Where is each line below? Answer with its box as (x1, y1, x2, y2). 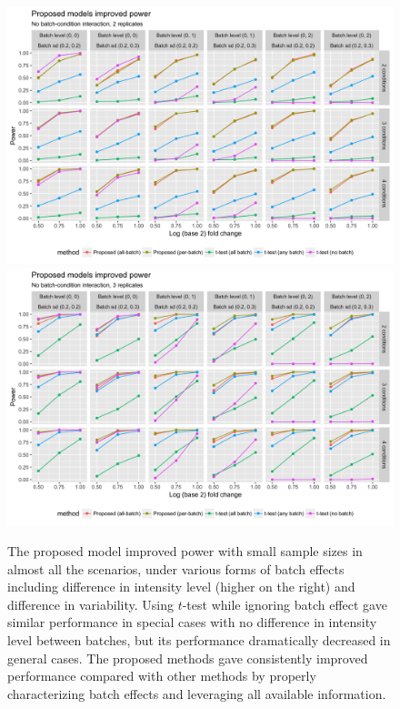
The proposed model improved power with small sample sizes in (7, 541, 363, 560)
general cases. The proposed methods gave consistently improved (7, 648, 368, 667)
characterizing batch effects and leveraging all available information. (7, 684, 386, 703)
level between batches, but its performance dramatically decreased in (7, 630, 391, 649)
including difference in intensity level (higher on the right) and (7, 577, 355, 596)
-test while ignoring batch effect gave (182, 594, 387, 613)
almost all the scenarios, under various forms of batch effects (7, 559, 345, 578)
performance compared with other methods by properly (7, 666, 316, 685)
